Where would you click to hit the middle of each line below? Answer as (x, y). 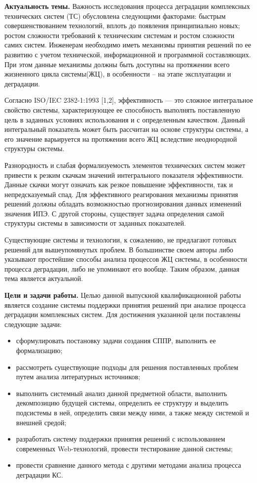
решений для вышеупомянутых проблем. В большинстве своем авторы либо (119, 249)
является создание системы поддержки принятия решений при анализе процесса (125, 304)
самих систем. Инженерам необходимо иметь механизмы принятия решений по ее (128, 45)
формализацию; (39, 350)
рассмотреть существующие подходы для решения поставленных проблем (127, 367)
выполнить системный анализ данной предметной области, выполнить (122, 393)
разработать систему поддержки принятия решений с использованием (121, 439)
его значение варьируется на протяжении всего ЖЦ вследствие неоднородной (121, 139)
